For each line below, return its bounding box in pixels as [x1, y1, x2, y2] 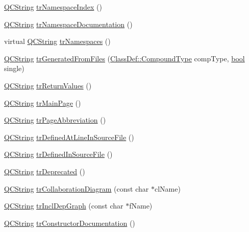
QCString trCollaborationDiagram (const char [4, 183, 149, 194]
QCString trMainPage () [4, 97, 81, 108]
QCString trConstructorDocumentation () [4, 217, 135, 228]
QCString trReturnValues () [4, 80, 92, 90]
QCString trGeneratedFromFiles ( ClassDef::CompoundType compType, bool [4, 53, 245, 63]
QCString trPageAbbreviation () [4, 114, 106, 125]
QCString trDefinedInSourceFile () [4, 149, 113, 159]
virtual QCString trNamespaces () [4, 36, 111, 47]
